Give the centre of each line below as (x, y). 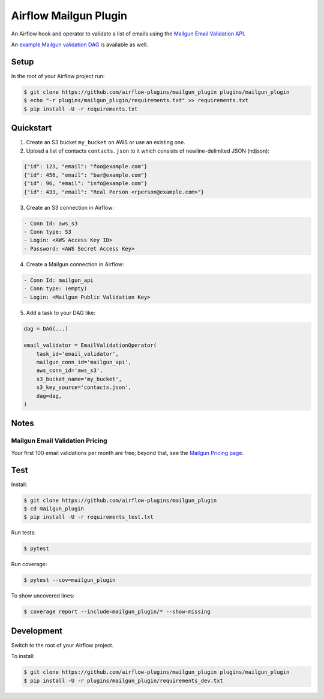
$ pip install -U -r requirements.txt (81, 109)
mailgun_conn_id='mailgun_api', (84, 362)
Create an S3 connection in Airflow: (70, 207)
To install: (23, 656)
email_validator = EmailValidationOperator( (90, 345)
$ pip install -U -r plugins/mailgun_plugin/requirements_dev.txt (123, 680)
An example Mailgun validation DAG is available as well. (79, 44)
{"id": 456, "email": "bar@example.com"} (85, 175)
